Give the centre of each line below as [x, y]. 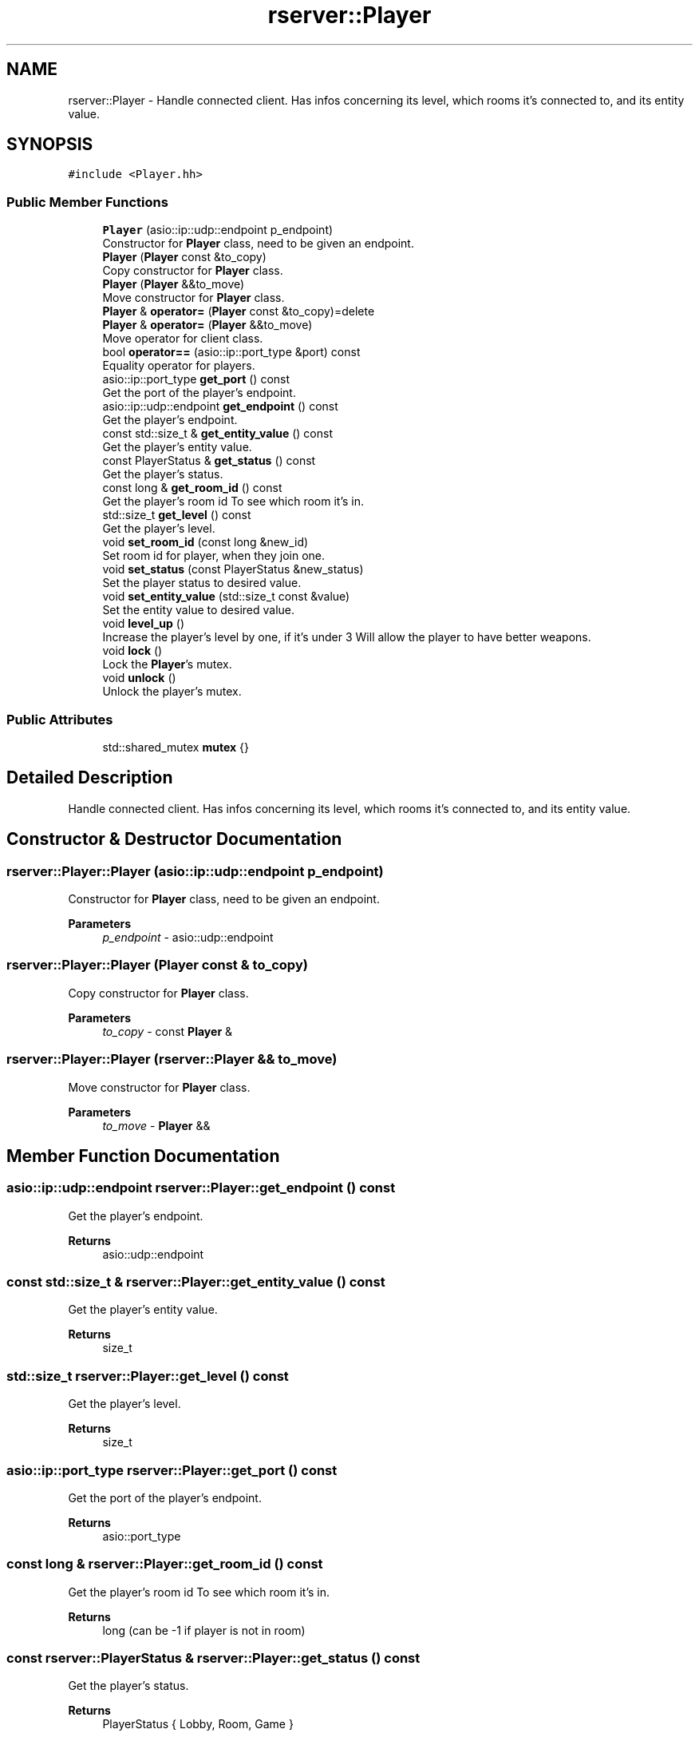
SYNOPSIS [50, 145]
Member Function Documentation [143, 1156]
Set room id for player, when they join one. [214, 556]
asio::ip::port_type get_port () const [196, 379]
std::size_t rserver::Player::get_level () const [148, 1376]
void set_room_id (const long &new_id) [205, 542]
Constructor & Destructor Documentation [174, 839]
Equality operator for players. [179, 366]
